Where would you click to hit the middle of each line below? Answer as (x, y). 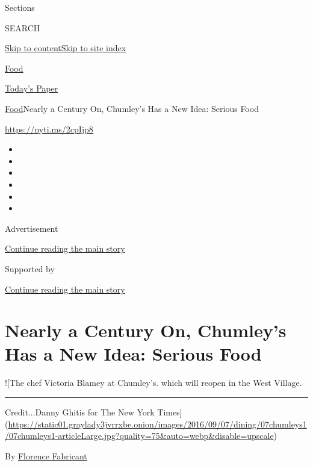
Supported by (30, 268)
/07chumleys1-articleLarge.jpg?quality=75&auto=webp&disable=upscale (139, 436)
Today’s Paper (32, 88)
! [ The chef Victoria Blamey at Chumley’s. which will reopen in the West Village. (153, 383)
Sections (20, 7)
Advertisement (32, 228)
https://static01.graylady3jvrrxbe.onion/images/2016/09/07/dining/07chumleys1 (157, 424)
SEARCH (23, 27)
